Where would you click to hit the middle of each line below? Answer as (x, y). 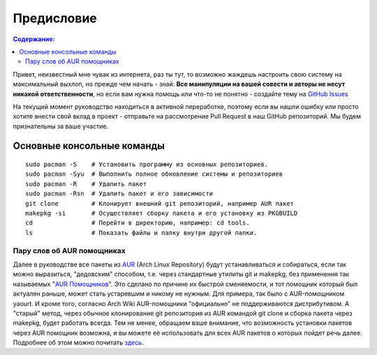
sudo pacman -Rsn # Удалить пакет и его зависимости (119, 194)
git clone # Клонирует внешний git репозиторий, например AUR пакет (160, 203)
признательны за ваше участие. (61, 126)
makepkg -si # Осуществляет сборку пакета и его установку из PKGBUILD (162, 213)
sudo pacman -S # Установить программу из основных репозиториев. (147, 165)
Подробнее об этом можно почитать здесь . (79, 342)
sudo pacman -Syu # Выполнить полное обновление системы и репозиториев (154, 174)
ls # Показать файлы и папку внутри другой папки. (141, 233)
